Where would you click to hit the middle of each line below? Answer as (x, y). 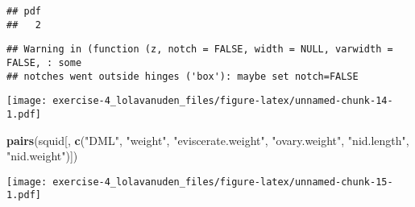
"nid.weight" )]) (42, 156)
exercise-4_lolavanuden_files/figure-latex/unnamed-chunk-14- (223, 101)
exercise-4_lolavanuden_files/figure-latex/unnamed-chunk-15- (223, 182)
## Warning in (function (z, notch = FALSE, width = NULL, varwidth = (200, 50)
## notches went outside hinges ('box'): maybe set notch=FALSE (183, 76)
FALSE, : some (44, 62)
